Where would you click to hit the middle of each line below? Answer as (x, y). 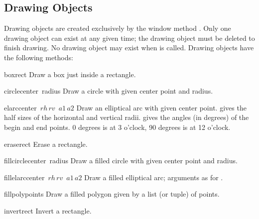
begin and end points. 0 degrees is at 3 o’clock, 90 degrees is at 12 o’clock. (117, 127)
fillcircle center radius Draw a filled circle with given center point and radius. (121, 161)
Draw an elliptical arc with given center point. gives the (161, 107)
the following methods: (39, 57)
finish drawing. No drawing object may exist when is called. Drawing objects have (129, 48)
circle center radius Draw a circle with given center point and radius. (109, 91)
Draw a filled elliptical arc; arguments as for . (154, 177)
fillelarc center (24, 177)
